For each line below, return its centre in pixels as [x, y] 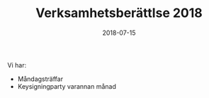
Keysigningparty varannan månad [67, 86]
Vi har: [17, 65]
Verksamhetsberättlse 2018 [119, 13]
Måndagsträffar [40, 79]
